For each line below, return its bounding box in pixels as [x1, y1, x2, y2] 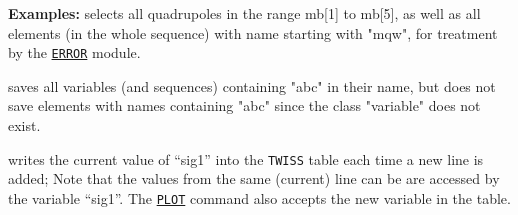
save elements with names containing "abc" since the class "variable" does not [8, 95, 481, 116]
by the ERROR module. [8, 42, 141, 63]
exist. [8, 115, 41, 136]
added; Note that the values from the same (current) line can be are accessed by [8, 168, 500, 189]
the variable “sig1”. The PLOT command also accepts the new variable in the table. [8, 187, 511, 208]
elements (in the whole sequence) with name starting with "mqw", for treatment [8, 22, 498, 43]
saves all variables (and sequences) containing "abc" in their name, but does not [8, 75, 496, 96]
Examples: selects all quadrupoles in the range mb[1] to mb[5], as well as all [8, 3, 481, 23]
